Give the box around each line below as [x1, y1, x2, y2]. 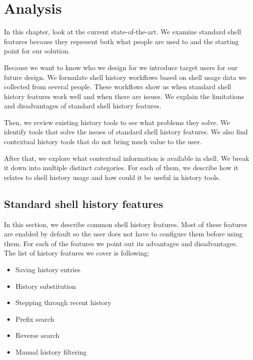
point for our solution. [4, 46, 70, 56]
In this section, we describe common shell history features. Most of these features [4, 219, 248, 229]
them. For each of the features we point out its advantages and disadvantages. [4, 238, 238, 248]
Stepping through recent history [15, 297, 112, 308]
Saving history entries [15, 264, 81, 275]
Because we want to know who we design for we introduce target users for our [4, 62, 238, 72]
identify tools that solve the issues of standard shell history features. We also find [4, 127, 248, 137]
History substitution [15, 281, 76, 291]
